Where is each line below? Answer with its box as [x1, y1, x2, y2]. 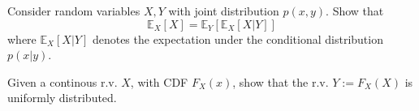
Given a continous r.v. [7, 73, 118, 90]
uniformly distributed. [7, 89, 117, 106]
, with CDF [130, 73, 188, 90]
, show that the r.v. [232, 73, 329, 90]
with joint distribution [168, 2, 279, 19]
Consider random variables [7, 2, 140, 19]
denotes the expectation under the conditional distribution [92, 30, 383, 47]
